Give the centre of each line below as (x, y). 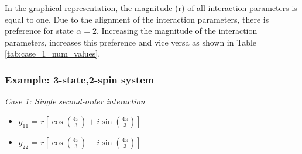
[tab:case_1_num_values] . (53, 53)
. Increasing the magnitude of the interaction (177, 31)
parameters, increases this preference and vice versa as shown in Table (131, 42)
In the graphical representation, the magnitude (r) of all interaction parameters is (151, 8)
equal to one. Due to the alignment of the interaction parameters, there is (137, 19)
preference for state (39, 31)
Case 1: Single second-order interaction (75, 101)
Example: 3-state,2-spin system (80, 79)
